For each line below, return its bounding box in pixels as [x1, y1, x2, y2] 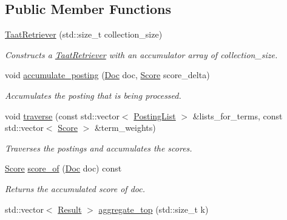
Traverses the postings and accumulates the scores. [5, 141, 192, 154]
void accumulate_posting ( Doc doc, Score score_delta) [5, 68, 210, 81]
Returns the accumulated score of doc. [5, 182, 145, 195]
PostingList [133, 109, 176, 122]
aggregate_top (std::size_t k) [98, 202, 209, 215]
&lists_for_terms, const [192, 109, 283, 122]
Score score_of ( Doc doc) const [5, 162, 122, 175]
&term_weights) [94, 121, 156, 134]
